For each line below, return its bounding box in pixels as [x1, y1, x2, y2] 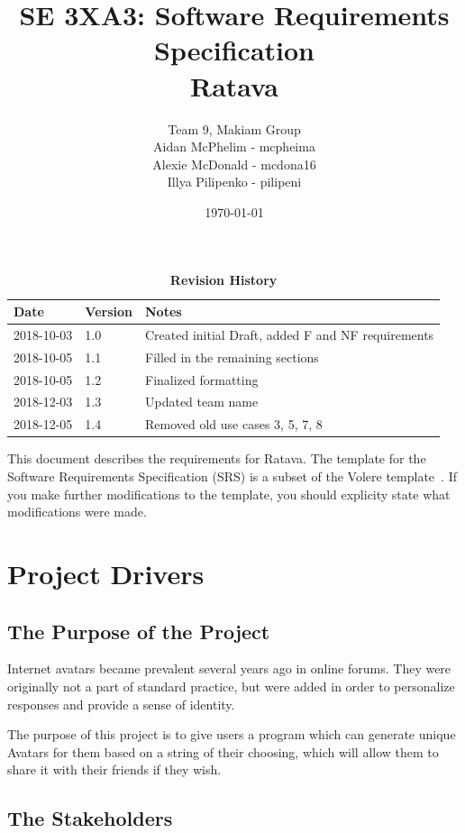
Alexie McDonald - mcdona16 [152, 154, 316, 173]
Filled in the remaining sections [144, 347, 319, 366]
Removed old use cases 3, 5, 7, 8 [144, 415, 323, 434]
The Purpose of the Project [7, 617, 270, 645]
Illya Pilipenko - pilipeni [167, 172, 302, 191]
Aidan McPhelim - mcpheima [153, 137, 315, 156]
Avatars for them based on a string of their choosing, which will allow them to [7, 742, 439, 761]
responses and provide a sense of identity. [7, 694, 235, 713]
